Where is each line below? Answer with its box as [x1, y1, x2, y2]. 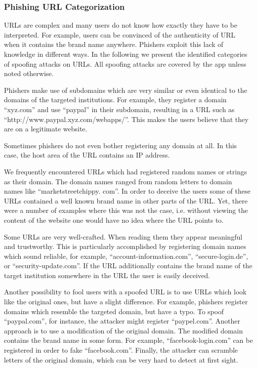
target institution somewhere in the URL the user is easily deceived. [4, 270, 210, 280]
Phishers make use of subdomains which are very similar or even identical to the [4, 84, 247, 95]
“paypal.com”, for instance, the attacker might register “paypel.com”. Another [4, 316, 240, 326]
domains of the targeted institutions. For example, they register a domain [4, 94, 227, 105]
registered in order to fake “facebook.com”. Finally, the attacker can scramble [4, 345, 238, 355]
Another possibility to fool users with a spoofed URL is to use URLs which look [4, 286, 247, 297]
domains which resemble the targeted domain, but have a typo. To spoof [4, 306, 224, 316]
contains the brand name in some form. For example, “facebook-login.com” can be [4, 335, 253, 345]
